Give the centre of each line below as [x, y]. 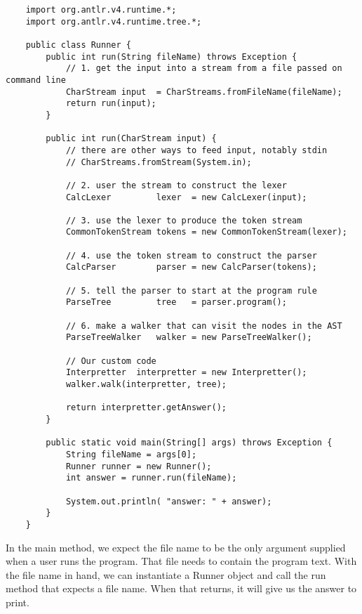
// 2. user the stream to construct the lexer [176, 185]
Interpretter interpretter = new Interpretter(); [186, 373]
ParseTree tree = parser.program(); [176, 302]
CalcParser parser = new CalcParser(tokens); [191, 267]
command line [36, 80]
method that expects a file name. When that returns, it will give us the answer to [181, 588]
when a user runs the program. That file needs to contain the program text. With [181, 561]
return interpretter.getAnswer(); [146, 408]
